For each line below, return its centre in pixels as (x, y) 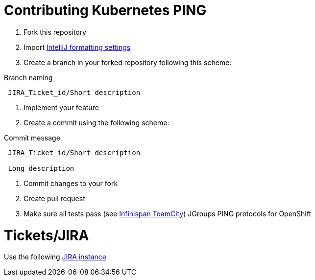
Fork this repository (55, 32)
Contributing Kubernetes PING (105, 10)
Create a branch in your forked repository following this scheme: (128, 62)
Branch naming (28, 77)
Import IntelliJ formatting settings (77, 47)
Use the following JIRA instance (55, 257)
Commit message (32, 138)
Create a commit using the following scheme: (97, 122)
